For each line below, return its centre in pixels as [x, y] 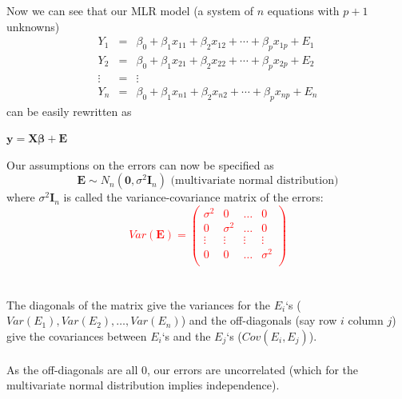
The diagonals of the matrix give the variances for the [139, 304]
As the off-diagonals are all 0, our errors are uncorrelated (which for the [183, 369]
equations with [303, 10]
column [366, 320]
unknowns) [33, 26]
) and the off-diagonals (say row [259, 320]
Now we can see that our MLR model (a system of [130, 10]
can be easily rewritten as [69, 111]
